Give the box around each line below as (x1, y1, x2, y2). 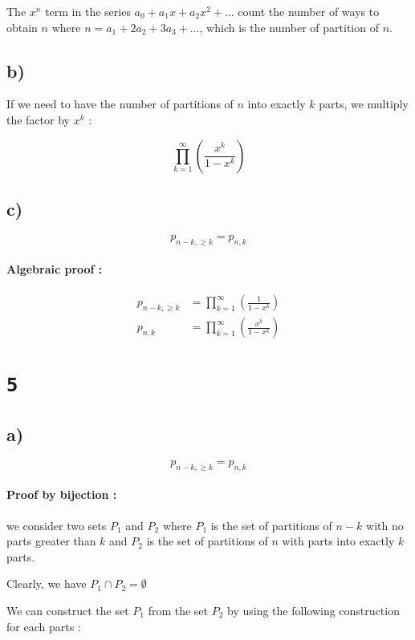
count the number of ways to (238, 3, 380, 19)
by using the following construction (227, 602, 400, 618)
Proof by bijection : (6, 486, 117, 503)
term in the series (45, 3, 131, 19)
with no (366, 516, 404, 533)
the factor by (6, 111, 70, 128)
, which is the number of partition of (199, 18, 379, 35)
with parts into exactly (282, 533, 395, 549)
